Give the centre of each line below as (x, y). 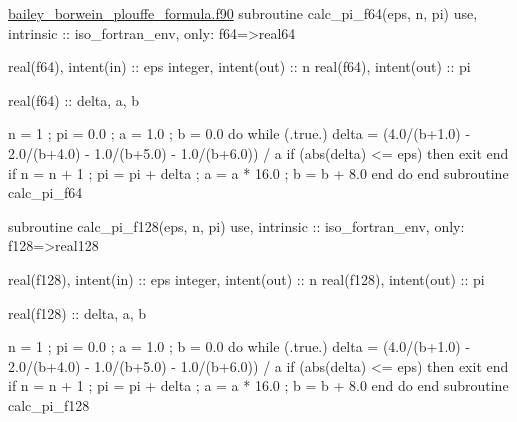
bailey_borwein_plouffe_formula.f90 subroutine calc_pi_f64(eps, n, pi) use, (243, 13)
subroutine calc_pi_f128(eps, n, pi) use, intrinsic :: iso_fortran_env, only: (236, 225)
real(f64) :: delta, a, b (74, 99)
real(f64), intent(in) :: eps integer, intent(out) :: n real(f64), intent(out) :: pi (239, 66)
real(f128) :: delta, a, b (77, 312)
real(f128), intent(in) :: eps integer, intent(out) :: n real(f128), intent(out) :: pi (246, 278)
